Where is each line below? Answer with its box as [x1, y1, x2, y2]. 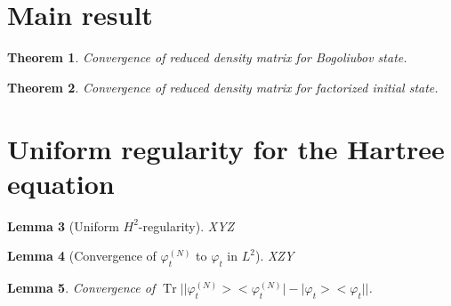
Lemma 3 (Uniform [7, 216, 119, 235]
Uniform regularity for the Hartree [7, 130, 445, 166]
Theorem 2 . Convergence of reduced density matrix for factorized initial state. [7, 77, 439, 96]
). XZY [254, 246, 294, 265]
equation [7, 165, 115, 201]
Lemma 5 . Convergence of [7, 278, 156, 297]
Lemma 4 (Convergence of [7, 246, 157, 265]
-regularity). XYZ [138, 216, 235, 235]
